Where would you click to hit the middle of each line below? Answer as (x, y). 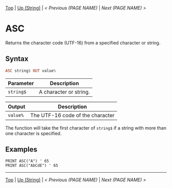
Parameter (21, 83)
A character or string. (64, 92)
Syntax (17, 59)
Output (17, 107)
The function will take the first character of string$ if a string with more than (86, 128)
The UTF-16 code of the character (73, 115)
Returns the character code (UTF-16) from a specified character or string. (83, 43)
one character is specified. (34, 133)
